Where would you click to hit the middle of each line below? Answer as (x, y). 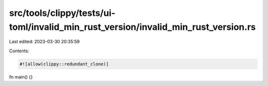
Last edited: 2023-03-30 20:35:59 (44, 42)
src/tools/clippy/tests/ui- (62, 13)
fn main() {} (21, 77)
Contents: (19, 51)
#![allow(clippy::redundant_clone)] (64, 64)
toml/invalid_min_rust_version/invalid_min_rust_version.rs (133, 27)
